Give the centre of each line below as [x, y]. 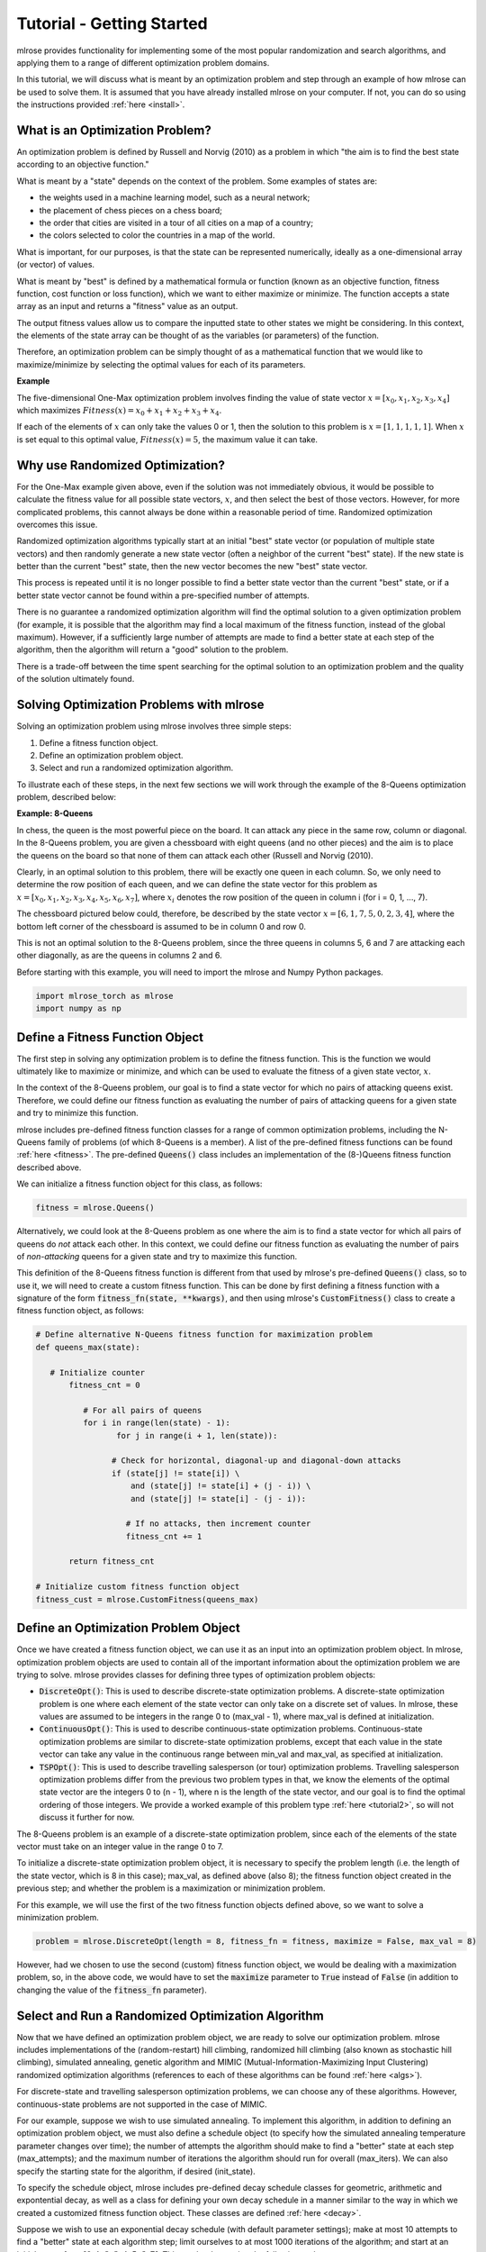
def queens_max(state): [88, 1347]
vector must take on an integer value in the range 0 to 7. [120, 1846]
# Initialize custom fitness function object [138, 1587]
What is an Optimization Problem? [114, 130]
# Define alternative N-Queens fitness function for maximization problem [204, 1335]
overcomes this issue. [57, 524]
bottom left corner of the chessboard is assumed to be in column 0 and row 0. [161, 926]
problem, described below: [67, 797]
